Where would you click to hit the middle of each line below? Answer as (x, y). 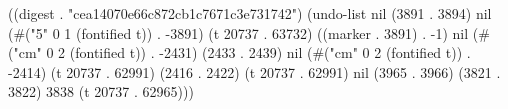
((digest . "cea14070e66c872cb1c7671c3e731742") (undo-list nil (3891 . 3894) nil (250, 13)
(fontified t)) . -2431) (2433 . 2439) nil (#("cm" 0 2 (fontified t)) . (270, 52)
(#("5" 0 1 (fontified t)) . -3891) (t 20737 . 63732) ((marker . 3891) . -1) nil (238, 32)
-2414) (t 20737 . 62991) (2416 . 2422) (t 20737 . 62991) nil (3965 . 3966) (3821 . (254, 71)
